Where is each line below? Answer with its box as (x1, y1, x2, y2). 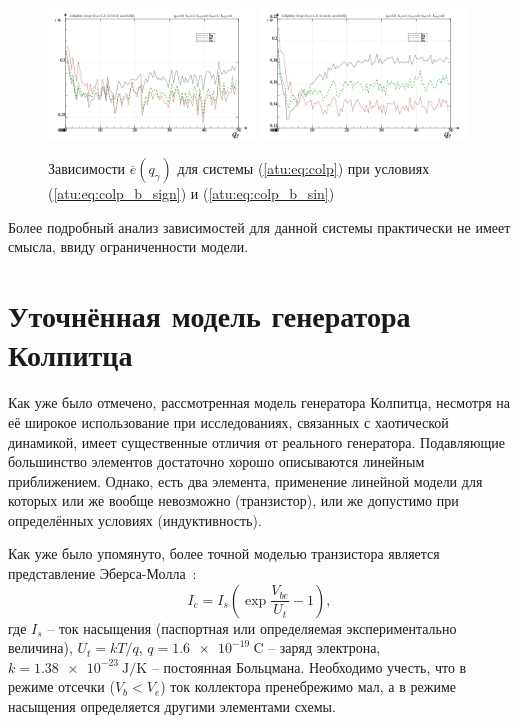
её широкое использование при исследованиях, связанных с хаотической (8, 411, 449, 432)
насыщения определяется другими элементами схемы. (8, 696, 336, 717)
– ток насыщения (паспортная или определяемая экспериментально (47, 617, 457, 638)
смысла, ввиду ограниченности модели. (8, 236, 249, 257)
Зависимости (48, 158, 126, 179)
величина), (8, 637, 73, 658)
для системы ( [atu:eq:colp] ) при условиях (177, 158, 430, 179)
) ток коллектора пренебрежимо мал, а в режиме (160, 676, 456, 697)
